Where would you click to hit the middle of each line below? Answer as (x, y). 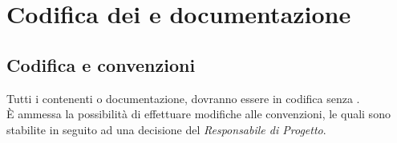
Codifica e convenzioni (101, 64)
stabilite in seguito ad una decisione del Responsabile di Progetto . (166, 129)
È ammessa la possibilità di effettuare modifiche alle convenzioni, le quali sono (198, 114)
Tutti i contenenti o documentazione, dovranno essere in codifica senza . (183, 98)
